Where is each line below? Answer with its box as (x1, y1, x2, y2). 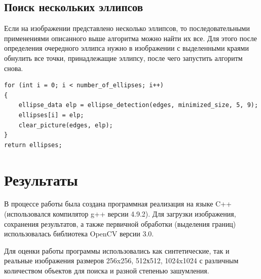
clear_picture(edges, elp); (18, 121, 113, 129)
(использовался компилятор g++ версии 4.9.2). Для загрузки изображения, (4, 208, 236, 219)
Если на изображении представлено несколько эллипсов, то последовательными (4, 23, 250, 33)
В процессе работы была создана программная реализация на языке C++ (4, 198, 232, 209)
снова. (4, 62, 23, 73)
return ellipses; (4, 141, 62, 149)
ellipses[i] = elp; (18, 111, 84, 119)
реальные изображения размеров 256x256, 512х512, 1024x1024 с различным (4, 255, 239, 266)
